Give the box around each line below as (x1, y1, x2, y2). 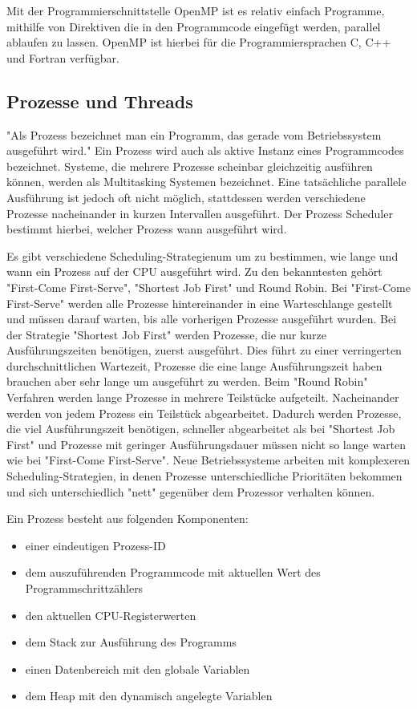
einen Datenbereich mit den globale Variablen (25, 660, 250, 677)
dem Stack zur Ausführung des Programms (25, 634, 237, 650)
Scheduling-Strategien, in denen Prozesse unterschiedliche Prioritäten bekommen (6, 468, 403, 484)
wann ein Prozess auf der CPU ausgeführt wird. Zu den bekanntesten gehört (6, 263, 383, 280)
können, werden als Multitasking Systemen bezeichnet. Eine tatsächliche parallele (6, 173, 407, 190)
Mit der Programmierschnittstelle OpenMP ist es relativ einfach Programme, (6, 2, 385, 18)
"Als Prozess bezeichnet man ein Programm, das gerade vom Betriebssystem (6, 126, 382, 143)
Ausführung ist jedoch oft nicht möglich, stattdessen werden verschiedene (6, 188, 366, 205)
